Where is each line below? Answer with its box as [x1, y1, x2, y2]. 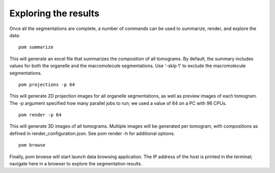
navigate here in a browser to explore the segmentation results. [9, 161, 143, 167]
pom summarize [18, 44, 53, 50]
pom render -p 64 [18, 112, 62, 118]
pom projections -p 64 [18, 81, 75, 88]
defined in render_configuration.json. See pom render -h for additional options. [9, 130, 175, 136]
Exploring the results [9, 8, 99, 19]
